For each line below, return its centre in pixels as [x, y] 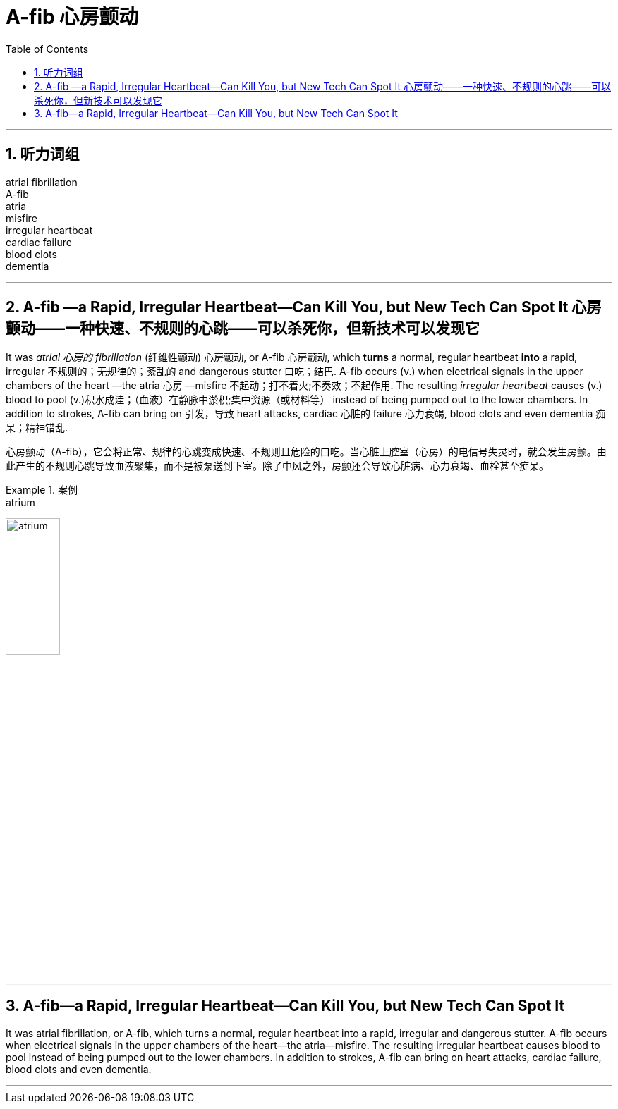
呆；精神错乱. [37, 428]
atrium [20, 503]
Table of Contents [47, 49]
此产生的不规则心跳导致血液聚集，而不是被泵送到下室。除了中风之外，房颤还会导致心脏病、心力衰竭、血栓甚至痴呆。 [277, 466]
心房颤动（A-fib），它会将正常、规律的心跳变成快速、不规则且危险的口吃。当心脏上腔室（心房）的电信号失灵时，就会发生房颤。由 [306, 452]
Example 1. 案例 [42, 490]
